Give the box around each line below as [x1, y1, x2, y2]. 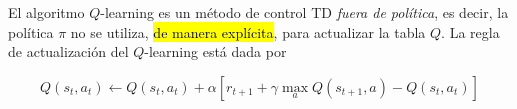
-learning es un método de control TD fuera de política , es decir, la [100, 2, 509, 22]
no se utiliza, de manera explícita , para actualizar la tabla [70, 21, 426, 42]
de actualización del [8, 41, 129, 62]
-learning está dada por [144, 41, 287, 62]
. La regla [441, 21, 500, 42]
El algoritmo [8, 2, 85, 22]
